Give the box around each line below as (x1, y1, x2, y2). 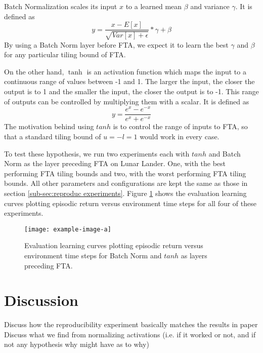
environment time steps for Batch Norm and (24, 250, 162, 260)
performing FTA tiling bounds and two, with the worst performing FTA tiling (4, 168, 246, 178)
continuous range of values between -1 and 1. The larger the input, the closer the (4, 76, 255, 87)
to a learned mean (125, 1, 182, 11)
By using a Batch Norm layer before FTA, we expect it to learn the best (4, 39, 229, 50)
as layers (181, 250, 207, 260)
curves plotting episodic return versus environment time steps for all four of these (4, 198, 256, 208)
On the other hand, (4, 66, 64, 76)
